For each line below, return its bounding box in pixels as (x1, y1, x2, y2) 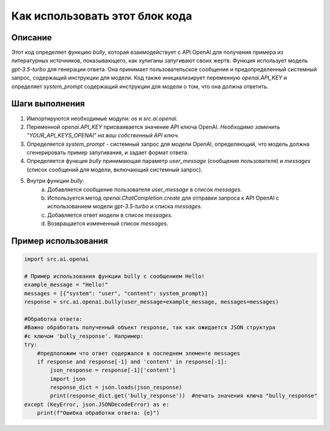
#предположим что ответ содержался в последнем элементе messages (37, 350, 241, 357)
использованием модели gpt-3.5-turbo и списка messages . (47, 203, 203, 210)
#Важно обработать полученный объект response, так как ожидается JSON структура (24, 324, 276, 331)
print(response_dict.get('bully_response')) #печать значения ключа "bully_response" (50, 393, 318, 399)
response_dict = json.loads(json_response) (50, 384, 183, 391)
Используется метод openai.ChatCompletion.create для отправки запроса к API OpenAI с (47, 194, 279, 201)
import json (50, 375, 86, 382)
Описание (11, 32, 52, 43)
